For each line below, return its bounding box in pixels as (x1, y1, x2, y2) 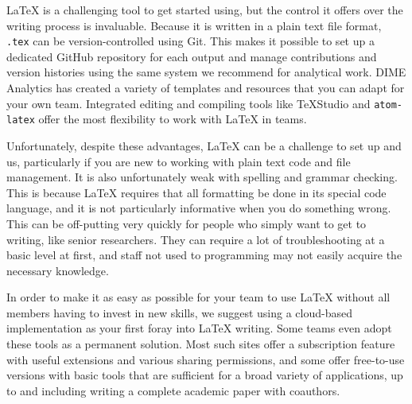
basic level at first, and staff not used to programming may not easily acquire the (6, 247, 402, 263)
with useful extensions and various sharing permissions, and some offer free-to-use (6, 351, 405, 367)
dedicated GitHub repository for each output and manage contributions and (6, 48, 377, 64)
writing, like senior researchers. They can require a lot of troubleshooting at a (6, 231, 385, 247)
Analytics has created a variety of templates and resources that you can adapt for (6, 80, 405, 96)
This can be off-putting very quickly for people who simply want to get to (6, 215, 367, 231)
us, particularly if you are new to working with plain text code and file (6, 153, 351, 169)
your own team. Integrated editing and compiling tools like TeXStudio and (6, 95, 371, 111)
